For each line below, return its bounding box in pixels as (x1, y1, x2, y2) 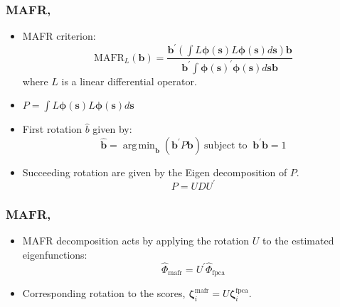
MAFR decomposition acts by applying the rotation (22, 233, 250, 248)
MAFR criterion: (22, 28, 96, 43)
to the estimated (262, 233, 334, 248)
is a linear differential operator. (61, 73, 197, 88)
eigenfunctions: (22, 247, 87, 262)
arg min (122, 140, 155, 151)
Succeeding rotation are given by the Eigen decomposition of (22, 164, 287, 179)
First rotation (22, 122, 82, 136)
